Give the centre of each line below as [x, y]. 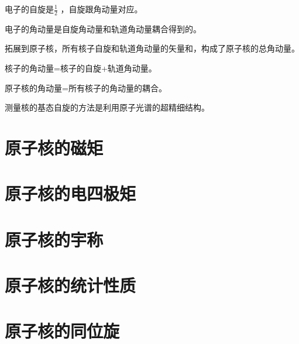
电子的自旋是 [29, 9]
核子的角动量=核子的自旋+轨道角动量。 [81, 68]
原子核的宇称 [54, 239]
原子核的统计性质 [71, 285]
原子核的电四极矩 [71, 193]
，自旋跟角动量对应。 [102, 9]
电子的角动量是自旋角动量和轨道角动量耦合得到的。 [103, 28]
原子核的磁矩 [54, 147]
